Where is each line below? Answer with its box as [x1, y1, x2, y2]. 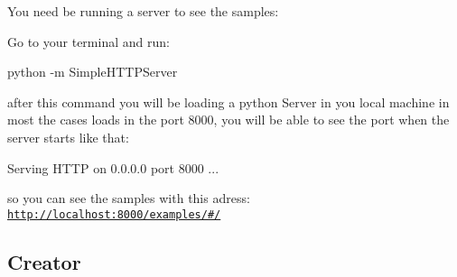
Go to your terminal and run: [7, 32, 170, 51]
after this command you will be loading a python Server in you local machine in [7, 92, 450, 111]
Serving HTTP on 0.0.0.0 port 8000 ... [7, 158, 219, 177]
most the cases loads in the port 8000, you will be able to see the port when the [7, 110, 450, 129]
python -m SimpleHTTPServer [7, 62, 178, 81]
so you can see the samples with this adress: [7, 189, 250, 208]
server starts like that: [7, 127, 129, 146]
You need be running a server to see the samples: [7, 2, 279, 20]
